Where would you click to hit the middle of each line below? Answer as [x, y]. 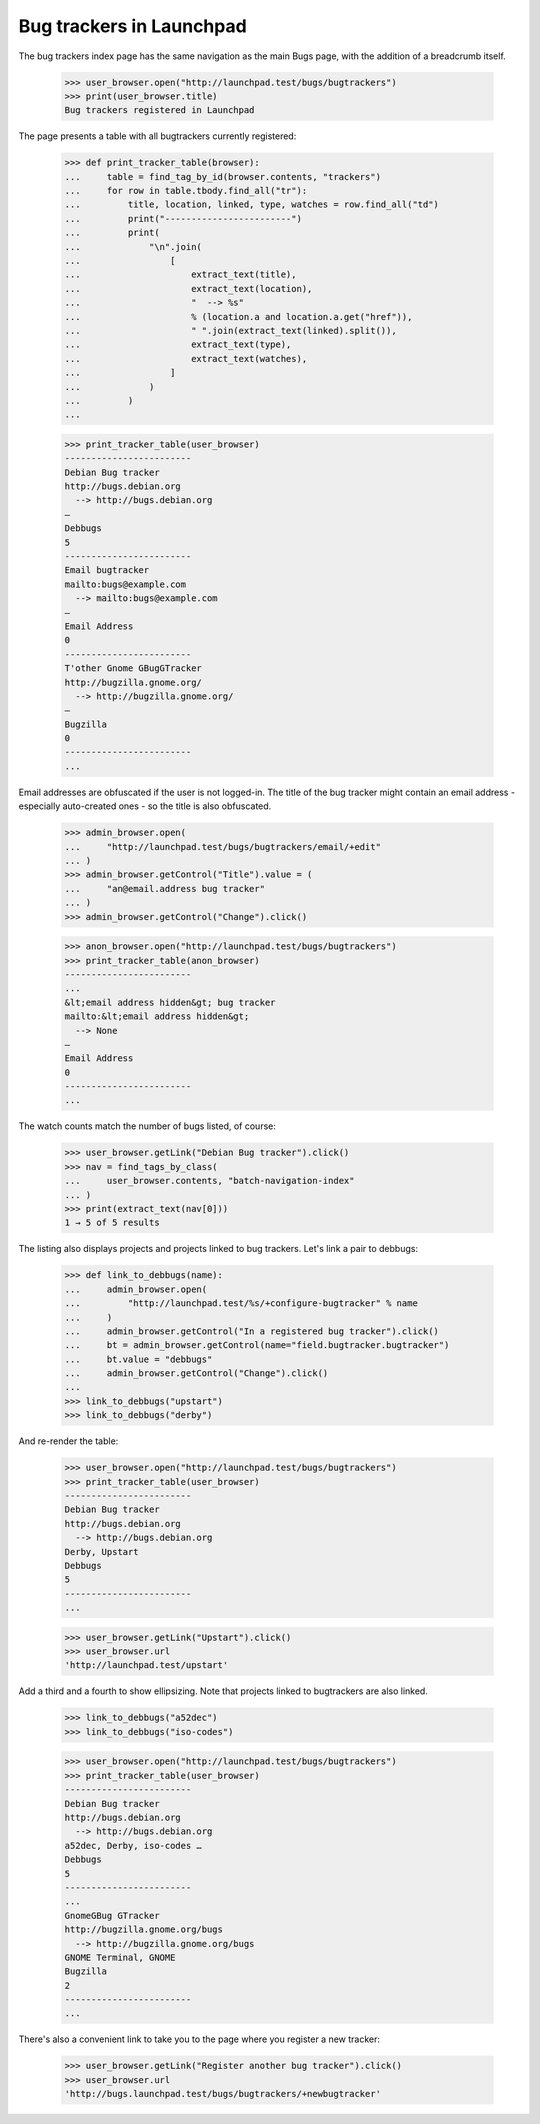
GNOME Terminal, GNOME [120, 1957]
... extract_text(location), [188, 288]
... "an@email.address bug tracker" [164, 888]
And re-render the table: [68, 1441]
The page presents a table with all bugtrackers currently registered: [157, 136]
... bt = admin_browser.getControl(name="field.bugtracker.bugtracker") [257, 1345]
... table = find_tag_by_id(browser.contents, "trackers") [223, 176]
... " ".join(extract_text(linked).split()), [230, 330]
